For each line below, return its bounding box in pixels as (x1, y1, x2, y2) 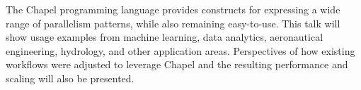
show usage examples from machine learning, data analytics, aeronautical (6, 30, 323, 44)
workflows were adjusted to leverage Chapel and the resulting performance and (6, 57, 348, 72)
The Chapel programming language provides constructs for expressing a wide (6, 2, 340, 16)
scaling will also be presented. (6, 70, 134, 85)
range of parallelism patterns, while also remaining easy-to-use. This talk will (6, 15, 340, 30)
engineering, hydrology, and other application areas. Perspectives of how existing (6, 43, 355, 58)
